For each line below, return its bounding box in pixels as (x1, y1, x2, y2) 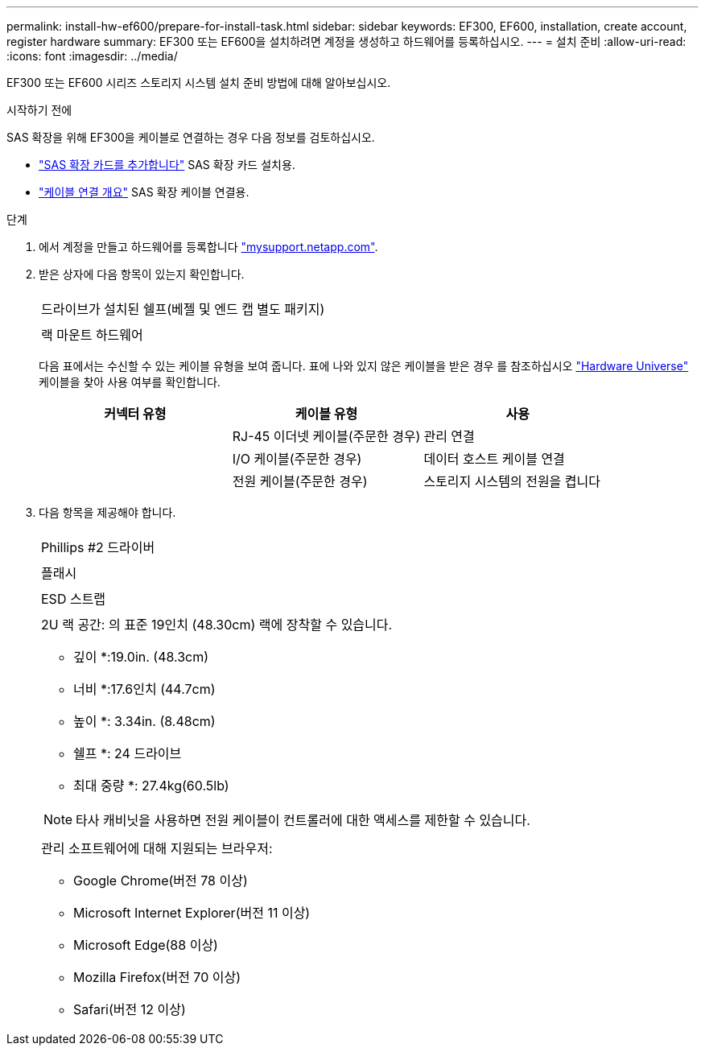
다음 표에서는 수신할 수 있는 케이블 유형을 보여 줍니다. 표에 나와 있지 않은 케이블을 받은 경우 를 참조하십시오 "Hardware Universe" (39, 359, 689, 373)
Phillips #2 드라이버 (41, 539, 155, 555)
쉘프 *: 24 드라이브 (73, 745, 182, 761)
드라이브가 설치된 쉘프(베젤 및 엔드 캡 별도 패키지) (41, 301, 325, 317)
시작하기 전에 (6, 103, 72, 117)
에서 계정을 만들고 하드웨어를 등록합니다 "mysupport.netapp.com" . (39, 240, 378, 254)
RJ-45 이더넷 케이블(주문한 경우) (232, 428, 421, 444)
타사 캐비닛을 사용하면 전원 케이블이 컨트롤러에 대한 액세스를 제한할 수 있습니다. (76, 812, 530, 828)
